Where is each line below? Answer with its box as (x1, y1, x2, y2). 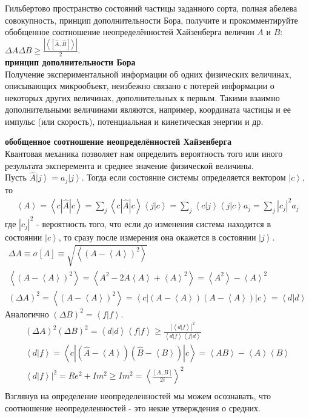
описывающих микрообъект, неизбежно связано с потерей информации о (5, 79, 274, 92)
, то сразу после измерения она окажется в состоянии (58, 230, 256, 243)
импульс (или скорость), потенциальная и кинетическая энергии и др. (5, 114, 264, 127)
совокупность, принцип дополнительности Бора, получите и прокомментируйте (5, 13, 298, 26)
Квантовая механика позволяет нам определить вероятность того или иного (5, 147, 283, 160)
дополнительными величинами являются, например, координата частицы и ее (5, 103, 291, 116)
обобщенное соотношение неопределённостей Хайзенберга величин (5, 25, 254, 38)
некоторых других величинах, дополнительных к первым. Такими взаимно (5, 91, 280, 104)
